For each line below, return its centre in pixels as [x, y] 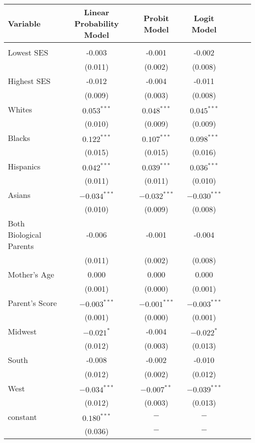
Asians [19, 195]
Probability [97, 23]
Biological [25, 235]
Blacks [19, 138]
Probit [156, 18]
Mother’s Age [31, 274]
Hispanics [24, 166]
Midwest [22, 331]
